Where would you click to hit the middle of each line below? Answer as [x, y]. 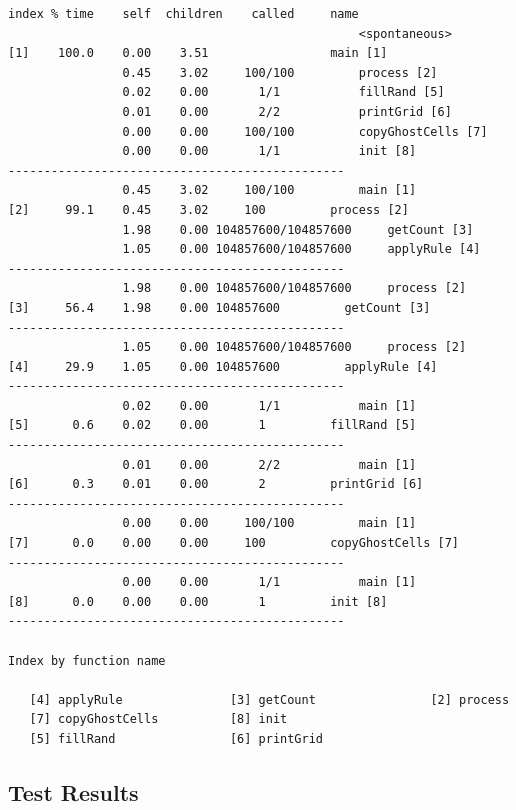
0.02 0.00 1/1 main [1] [269, 405]
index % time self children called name [183, 14]
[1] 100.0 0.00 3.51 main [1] [198, 53]
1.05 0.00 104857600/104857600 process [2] [294, 347]
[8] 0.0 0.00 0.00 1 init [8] [198, 601]
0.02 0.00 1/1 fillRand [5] [283, 92]
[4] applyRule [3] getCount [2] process [269, 699]
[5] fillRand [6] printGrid [176, 738]
